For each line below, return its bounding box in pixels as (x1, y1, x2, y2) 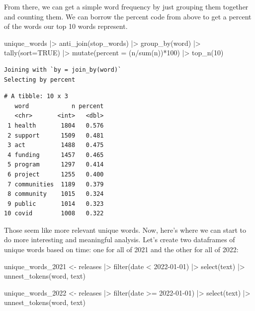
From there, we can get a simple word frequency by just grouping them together (4, 1, 249, 11)
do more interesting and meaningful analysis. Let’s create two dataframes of (4, 234, 235, 245)
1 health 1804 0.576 (7, 122, 104, 129)
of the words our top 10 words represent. (4, 21, 128, 31)
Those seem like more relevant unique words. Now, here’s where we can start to (4, 224, 247, 235)
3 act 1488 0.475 (7, 142, 104, 149)
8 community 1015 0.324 (7, 190, 104, 198)
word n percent (14, 102, 104, 110)
